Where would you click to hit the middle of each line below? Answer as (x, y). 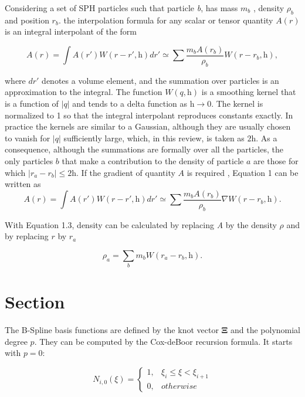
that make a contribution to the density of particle (153, 161)
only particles (29, 161)
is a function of (32, 104)
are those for (276, 161)
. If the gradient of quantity (126, 172)
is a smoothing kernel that (249, 92)
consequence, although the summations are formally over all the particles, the (144, 149)
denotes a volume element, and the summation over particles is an (160, 80)
